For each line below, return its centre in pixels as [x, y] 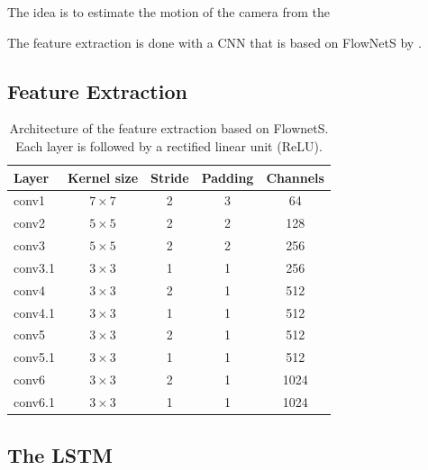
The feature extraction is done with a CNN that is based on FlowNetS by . [214, 42]
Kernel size [103, 177]
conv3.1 [34, 267]
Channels [295, 177]
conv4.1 [34, 312]
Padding [228, 177]
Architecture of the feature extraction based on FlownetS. [169, 128]
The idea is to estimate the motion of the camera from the [168, 12]
